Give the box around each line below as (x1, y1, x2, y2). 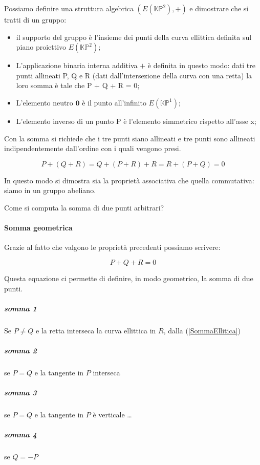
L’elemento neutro (16, 97, 73, 108)
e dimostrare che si (189, 3, 249, 13)
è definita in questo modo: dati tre (147, 60, 255, 71)
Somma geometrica (4, 222, 73, 233)
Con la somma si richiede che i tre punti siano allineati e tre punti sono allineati (4, 133, 255, 143)
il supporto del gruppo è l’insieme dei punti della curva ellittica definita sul (16, 31, 252, 42)
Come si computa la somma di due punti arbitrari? (4, 202, 164, 213)
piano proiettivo (16, 41, 67, 52)
